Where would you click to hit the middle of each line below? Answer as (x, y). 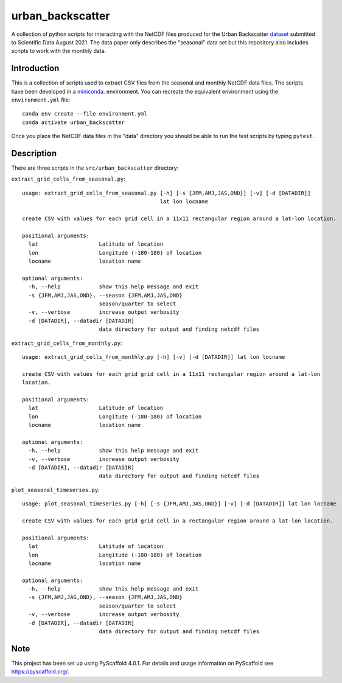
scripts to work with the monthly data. (59, 51)
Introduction (35, 68)
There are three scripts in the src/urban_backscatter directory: (95, 168)
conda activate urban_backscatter (73, 122)
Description (34, 153)
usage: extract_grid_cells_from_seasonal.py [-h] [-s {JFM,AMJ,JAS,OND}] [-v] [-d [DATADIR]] (166, 193)
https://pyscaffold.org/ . (40, 671)
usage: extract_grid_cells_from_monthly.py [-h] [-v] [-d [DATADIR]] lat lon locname (154, 357)
